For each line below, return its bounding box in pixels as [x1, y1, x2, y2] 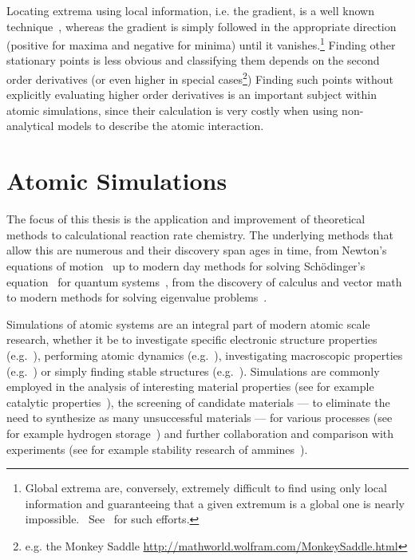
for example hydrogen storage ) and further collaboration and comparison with [6, 424, 394, 441]
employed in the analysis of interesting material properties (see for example [6, 378, 374, 395]
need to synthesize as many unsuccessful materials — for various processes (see [6, 409, 393, 426]
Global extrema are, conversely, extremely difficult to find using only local [25, 479, 387, 496]
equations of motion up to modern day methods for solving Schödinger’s [6, 257, 366, 274]
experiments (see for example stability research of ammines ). [6, 440, 308, 457]
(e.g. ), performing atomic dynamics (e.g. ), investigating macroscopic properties [6, 346, 403, 363]
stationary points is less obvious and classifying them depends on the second [6, 52, 380, 69]
